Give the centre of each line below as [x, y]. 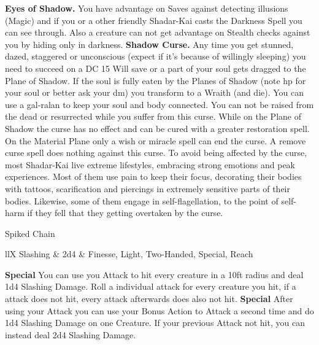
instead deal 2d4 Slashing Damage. [71, 334]
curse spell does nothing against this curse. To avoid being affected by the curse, [156, 153]
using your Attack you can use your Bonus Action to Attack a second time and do [159, 310]
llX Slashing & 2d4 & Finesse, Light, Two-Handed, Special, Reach [129, 254]
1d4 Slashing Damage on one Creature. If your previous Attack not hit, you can [155, 323]
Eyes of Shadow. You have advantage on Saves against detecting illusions [147, 8]
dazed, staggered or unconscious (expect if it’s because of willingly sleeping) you [156, 56]
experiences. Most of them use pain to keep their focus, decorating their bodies [153, 176]
